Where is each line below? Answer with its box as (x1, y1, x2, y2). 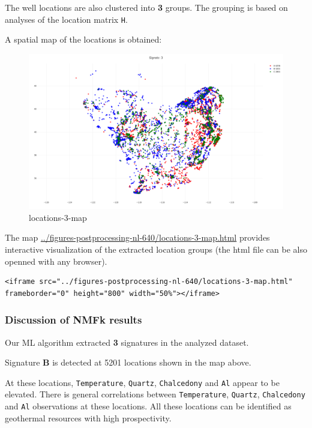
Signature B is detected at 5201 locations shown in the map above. (5, 356, 251, 369)
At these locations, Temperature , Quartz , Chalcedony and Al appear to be (5, 376, 280, 388)
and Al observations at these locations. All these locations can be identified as (5, 400, 292, 412)
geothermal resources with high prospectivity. (5, 411, 172, 424)
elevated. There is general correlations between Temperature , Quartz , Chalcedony (5, 388, 305, 400)
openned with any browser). (5, 255, 107, 267)
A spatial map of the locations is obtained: (5, 33, 162, 46)
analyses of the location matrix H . (5, 13, 128, 25)
